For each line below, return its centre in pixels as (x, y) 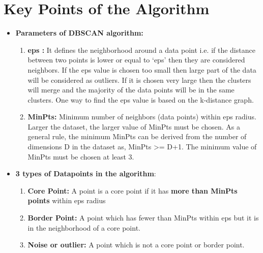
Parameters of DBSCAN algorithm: (79, 33)
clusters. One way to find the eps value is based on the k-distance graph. (141, 99)
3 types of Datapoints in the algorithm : (86, 173)
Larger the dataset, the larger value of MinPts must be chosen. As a (134, 126)
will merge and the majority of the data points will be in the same (131, 90)
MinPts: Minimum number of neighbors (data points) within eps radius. (142, 117)
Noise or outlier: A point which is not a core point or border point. (136, 245)
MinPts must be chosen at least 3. (81, 156)
